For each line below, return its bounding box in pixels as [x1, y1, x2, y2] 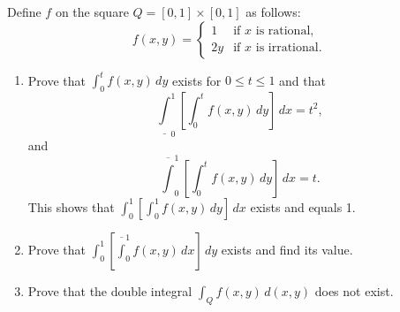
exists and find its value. [221, 240, 353, 258]
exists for [171, 71, 222, 89]
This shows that [27, 197, 115, 216]
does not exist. [314, 281, 394, 300]
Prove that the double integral [27, 281, 192, 300]
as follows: [245, 3, 301, 20]
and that [279, 71, 326, 89]
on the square [55, 3, 129, 20]
